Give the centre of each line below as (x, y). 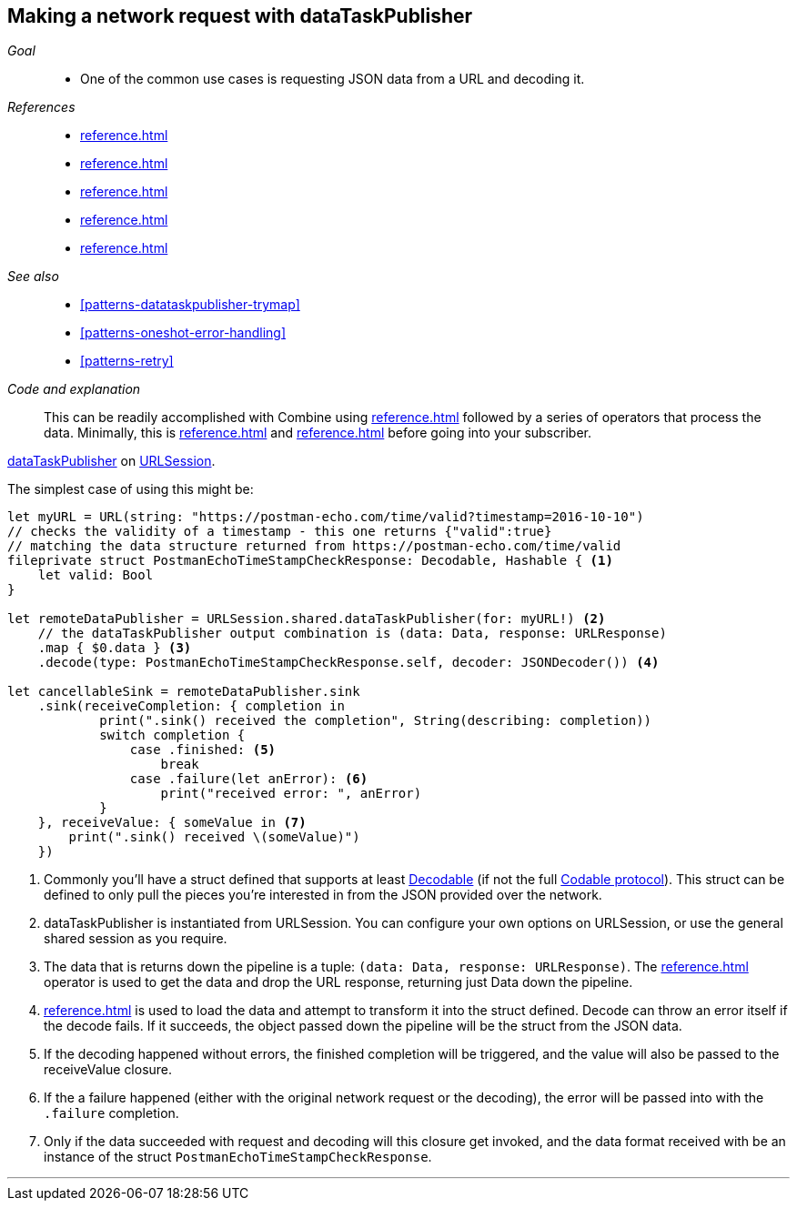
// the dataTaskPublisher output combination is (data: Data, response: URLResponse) (352, 634)
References (41, 107)
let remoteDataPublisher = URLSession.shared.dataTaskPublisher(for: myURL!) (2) (307, 619)
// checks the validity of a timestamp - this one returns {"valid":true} (280, 532)
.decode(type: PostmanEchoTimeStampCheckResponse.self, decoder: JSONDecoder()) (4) (348, 663)
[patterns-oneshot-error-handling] (183, 333)
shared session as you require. (136, 939)
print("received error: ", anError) (291, 794)
